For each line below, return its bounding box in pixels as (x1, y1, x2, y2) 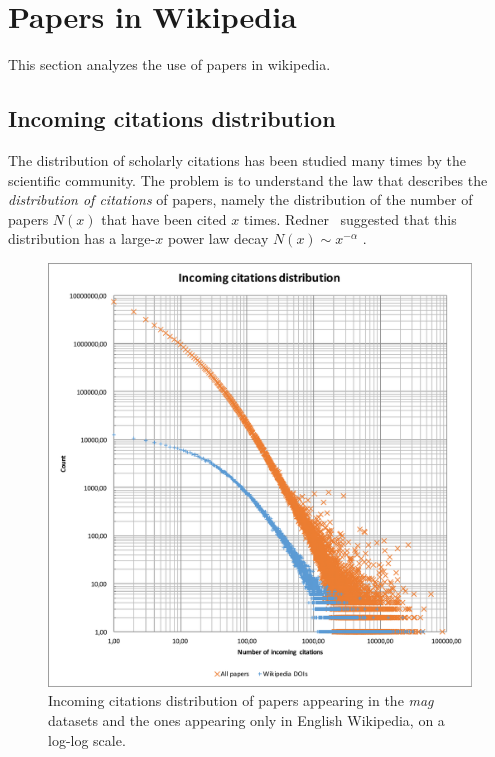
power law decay (167, 228, 269, 249)
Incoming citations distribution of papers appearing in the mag (48, 690, 434, 711)
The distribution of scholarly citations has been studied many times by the (8, 149, 466, 170)
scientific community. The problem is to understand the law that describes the (8, 169, 488, 190)
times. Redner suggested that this (243, 208, 457, 229)
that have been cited (101, 208, 227, 229)
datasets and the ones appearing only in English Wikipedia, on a (48, 710, 445, 731)
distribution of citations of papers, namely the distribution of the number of (8, 189, 473, 210)
